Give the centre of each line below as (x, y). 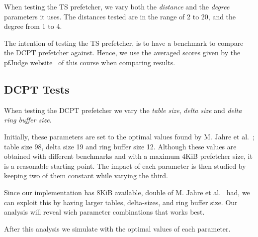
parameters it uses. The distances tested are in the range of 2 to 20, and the (120, 16)
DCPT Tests (37, 89)
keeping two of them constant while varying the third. (86, 176)
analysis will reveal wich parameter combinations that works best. (104, 212)
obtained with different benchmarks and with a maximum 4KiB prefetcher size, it (128, 156)
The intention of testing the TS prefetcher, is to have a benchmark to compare (124, 43)
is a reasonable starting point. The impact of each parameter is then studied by (125, 166)
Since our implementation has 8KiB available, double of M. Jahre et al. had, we (127, 192)
